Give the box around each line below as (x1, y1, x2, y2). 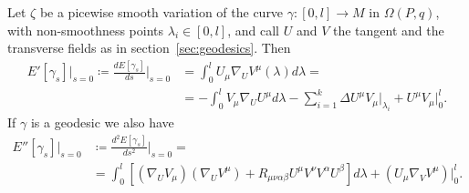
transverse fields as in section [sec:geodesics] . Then (7, 38, 291, 57)
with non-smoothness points (7, 20, 164, 39)
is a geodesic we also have (30, 113, 174, 132)
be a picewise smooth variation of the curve (39, 3, 284, 21)
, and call (227, 20, 280, 39)
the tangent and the (332, 20, 444, 39)
